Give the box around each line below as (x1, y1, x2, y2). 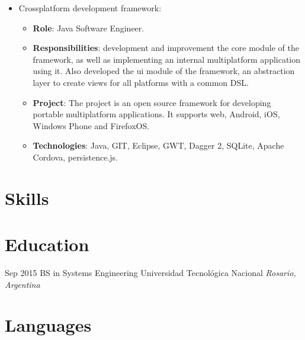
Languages (5, 313, 92, 337)
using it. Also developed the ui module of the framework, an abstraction (33, 65, 295, 77)
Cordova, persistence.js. (33, 150, 118, 163)
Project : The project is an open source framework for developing (33, 96, 271, 108)
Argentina (5, 278, 40, 290)
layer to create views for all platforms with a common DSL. (33, 76, 249, 88)
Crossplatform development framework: (18, 2, 162, 14)
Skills (5, 185, 49, 210)
